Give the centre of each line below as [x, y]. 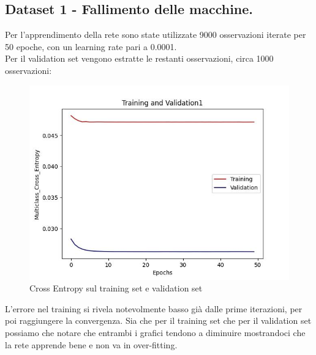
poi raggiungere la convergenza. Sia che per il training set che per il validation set [158, 320]
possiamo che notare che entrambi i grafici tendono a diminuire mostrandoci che [155, 332]
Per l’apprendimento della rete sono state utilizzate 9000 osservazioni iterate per [156, 35]
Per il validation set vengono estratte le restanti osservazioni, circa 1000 [139, 58]
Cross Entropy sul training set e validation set [116, 288]
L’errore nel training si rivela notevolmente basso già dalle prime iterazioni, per [154, 308]
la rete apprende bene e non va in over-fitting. [91, 344]
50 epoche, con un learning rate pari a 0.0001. [91, 46]
